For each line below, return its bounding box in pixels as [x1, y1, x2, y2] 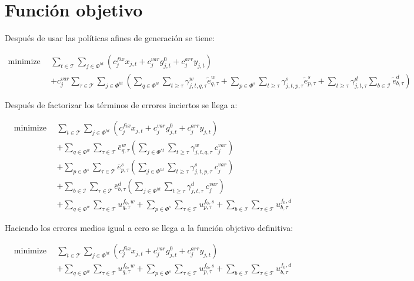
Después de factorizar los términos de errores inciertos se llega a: [5, 98, 238, 111]
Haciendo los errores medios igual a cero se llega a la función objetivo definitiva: [5, 221, 293, 233]
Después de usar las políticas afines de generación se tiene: [5, 32, 215, 44]
